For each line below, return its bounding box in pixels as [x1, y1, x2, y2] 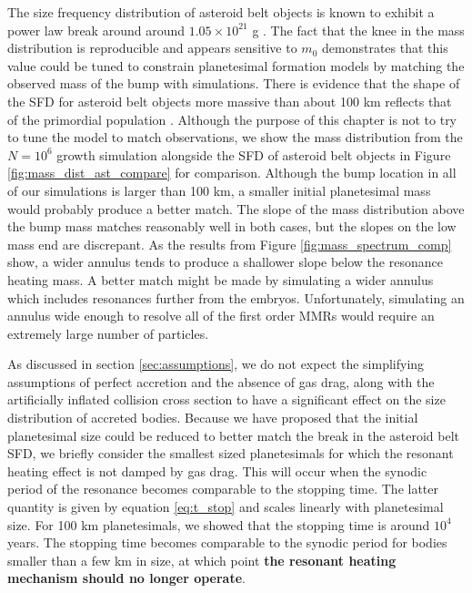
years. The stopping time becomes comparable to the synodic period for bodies [7, 533, 447, 552]
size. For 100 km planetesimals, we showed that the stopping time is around [7, 515, 430, 534]
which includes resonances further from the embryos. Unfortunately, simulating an [7, 288, 465, 307]
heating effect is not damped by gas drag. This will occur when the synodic [7, 461, 427, 480]
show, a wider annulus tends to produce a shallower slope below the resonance [7, 252, 443, 271]
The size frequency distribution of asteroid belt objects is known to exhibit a [7, 3, 435, 21]
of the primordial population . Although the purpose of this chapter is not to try [7, 109, 457, 128]
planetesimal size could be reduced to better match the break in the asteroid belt [7, 425, 459, 445]
